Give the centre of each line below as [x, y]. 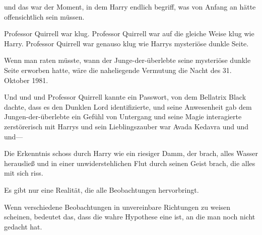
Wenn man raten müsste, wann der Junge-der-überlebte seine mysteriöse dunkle [127, 60]
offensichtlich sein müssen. [44, 16]
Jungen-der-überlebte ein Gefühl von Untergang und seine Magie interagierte [123, 116]
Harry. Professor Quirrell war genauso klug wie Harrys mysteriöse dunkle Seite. [126, 43]
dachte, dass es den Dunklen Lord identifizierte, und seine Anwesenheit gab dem [128, 106]
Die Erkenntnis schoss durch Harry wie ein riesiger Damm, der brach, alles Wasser [131, 153]
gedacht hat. [23, 226]
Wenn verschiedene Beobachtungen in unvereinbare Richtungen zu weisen [117, 207]
